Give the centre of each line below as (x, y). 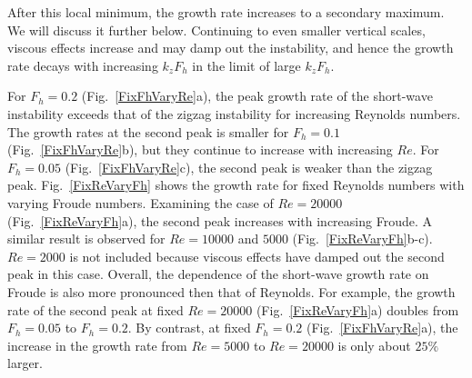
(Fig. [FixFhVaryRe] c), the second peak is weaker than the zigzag (249, 167)
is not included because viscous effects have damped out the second (257, 256)
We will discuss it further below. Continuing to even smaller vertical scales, (216, 30)
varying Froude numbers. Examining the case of (141, 202)
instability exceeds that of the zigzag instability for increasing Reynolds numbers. (234, 113)
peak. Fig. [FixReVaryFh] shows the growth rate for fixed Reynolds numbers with (236, 185)
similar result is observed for (86, 239)
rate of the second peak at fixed (95, 309)
